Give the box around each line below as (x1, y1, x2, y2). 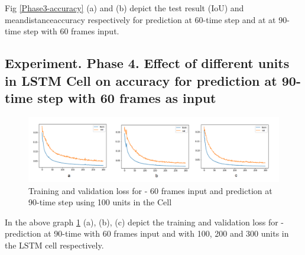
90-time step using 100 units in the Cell (28, 196, 172, 208)
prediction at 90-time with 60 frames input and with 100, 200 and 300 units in (5, 227, 289, 240)
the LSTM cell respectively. (5, 238, 104, 251)
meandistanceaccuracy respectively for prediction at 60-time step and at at (5, 13, 276, 25)
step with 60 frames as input (37, 88, 216, 106)
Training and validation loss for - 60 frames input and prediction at (28, 184, 272, 196)
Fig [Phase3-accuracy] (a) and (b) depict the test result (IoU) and (5, 2, 244, 14)
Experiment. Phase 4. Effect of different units (5, 54, 290, 72)
